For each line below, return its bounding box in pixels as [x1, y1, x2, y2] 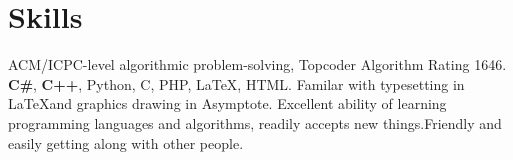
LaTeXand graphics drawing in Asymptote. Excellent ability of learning [8, 93, 447, 114]
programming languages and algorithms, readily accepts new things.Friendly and [8, 112, 502, 133]
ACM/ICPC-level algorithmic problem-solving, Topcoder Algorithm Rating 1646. [8, 54, 507, 75]
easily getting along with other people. [8, 132, 244, 153]
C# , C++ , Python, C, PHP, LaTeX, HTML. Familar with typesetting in [8, 73, 465, 94]
